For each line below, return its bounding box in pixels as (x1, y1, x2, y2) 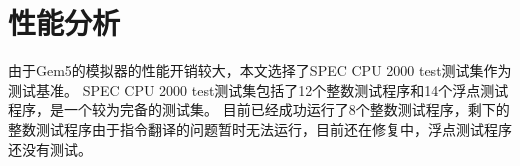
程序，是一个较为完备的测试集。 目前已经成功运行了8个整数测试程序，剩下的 (8, 99, 510, 120)
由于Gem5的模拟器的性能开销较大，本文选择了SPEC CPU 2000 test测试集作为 (8, 60, 512, 81)
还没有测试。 (8, 138, 92, 159)
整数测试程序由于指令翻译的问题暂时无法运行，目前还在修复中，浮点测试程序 (8, 118, 512, 139)
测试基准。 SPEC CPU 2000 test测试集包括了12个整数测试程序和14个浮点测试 (8, 79, 509, 100)
